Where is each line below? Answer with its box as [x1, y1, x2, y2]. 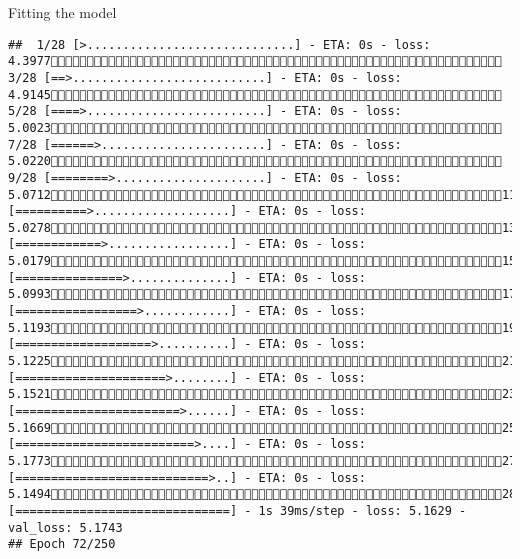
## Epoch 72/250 [8, 537, 116, 552]
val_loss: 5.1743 [8, 520, 123, 535]
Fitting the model [8, 2, 117, 22]
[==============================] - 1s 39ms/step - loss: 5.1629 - [8, 503, 467, 518]
